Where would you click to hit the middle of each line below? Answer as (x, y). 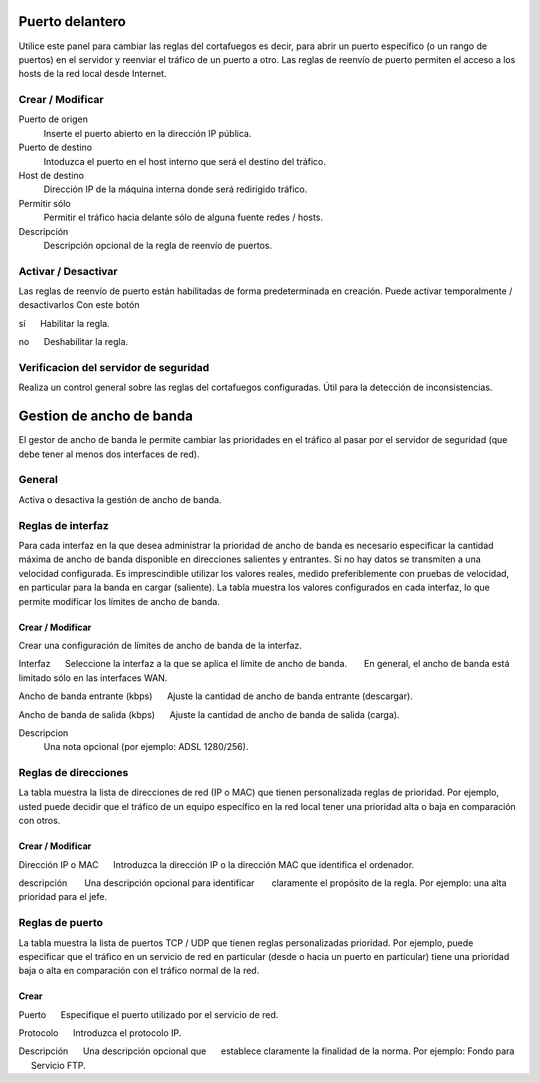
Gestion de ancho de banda (106, 416)
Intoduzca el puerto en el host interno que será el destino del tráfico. (185, 161)
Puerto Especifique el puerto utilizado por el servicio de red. (148, 1014)
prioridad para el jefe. (63, 897)
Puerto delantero (72, 21)
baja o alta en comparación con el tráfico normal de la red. (139, 971)
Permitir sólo (44, 203)
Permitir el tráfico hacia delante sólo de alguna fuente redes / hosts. (183, 217)
